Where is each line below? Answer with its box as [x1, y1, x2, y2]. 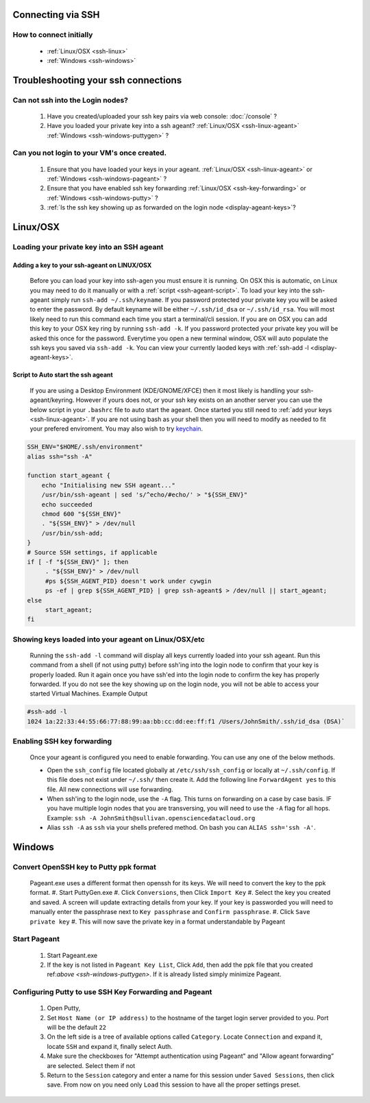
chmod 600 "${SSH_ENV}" [41, 510, 121, 518]
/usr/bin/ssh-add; [41, 529, 103, 537]
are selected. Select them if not [47, 1061, 136, 1069]
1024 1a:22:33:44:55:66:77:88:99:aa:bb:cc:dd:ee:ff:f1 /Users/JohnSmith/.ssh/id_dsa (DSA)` [27, 718, 345, 725]
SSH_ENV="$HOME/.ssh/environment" [27, 443, 143, 451]
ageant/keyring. [29, 396, 75, 404]
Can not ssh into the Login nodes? [12, 95, 129, 105]
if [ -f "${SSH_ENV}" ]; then [27, 558, 129, 566]
